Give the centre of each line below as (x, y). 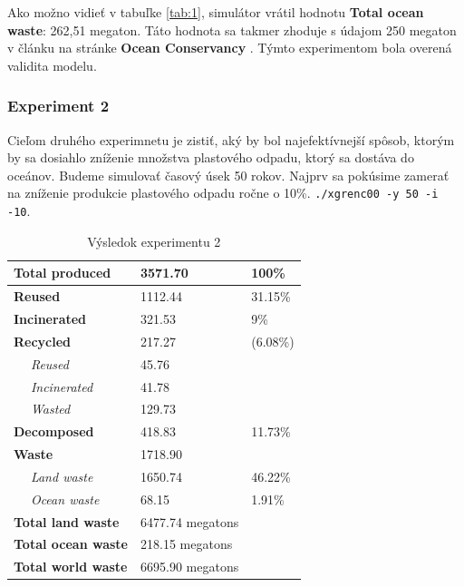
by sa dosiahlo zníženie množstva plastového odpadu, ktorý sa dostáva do (211, 157)
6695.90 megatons (190, 567)
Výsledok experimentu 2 (154, 241)
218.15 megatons (187, 544)
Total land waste (67, 521)
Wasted (50, 409)
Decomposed (54, 431)
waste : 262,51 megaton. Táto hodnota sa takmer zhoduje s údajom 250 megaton (232, 29)
